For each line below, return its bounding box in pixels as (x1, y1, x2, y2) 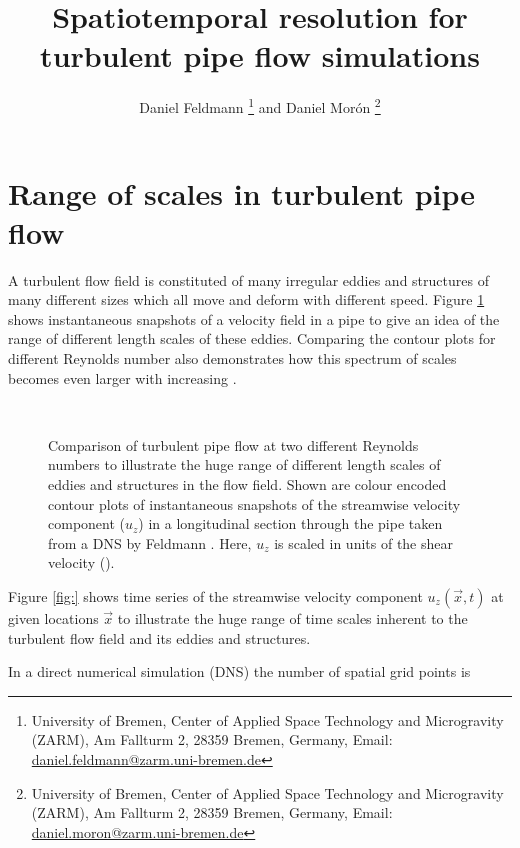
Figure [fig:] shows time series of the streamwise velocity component (8, 586, 423, 606)
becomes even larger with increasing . (8, 367, 237, 388)
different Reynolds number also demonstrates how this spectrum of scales (8, 348, 457, 369)
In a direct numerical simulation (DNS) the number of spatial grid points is (8, 661, 471, 682)
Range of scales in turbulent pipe (8, 172, 476, 213)
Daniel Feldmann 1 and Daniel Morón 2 (139, 94, 381, 117)
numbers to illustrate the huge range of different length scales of (48, 454, 441, 475)
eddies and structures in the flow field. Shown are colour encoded (48, 474, 447, 495)
